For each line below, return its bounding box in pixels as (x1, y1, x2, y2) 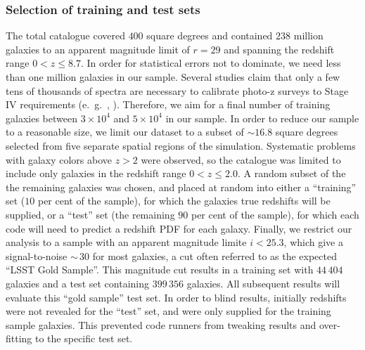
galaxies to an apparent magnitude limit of (6, 41, 190, 56)
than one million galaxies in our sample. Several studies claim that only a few (6, 70, 340, 84)
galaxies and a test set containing (6, 276, 149, 290)
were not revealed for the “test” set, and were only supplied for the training (6, 304, 331, 318)
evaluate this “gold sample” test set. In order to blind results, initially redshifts (6, 290, 347, 304)
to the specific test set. (35, 331, 133, 346)
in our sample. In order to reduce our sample (165, 110, 359, 125)
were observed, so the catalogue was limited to (141, 152, 341, 167)
